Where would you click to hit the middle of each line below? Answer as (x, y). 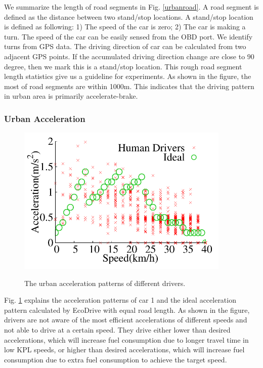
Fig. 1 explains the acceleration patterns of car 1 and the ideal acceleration (120, 300)
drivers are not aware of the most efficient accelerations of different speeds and (126, 320)
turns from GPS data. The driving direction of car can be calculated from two (125, 46)
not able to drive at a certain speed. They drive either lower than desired (117, 329)
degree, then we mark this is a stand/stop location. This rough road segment (123, 66)
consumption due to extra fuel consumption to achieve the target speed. (116, 359)
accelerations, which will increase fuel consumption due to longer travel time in (126, 339)
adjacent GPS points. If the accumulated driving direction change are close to (125, 56)
